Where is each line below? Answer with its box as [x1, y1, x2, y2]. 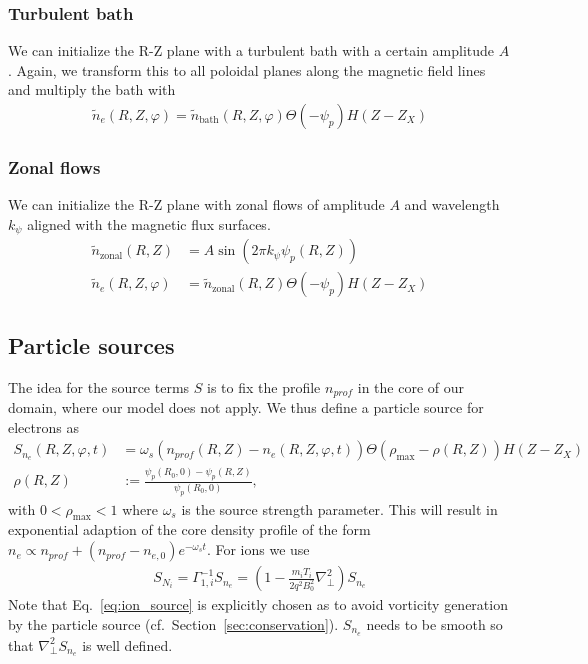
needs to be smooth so [366, 613, 503, 634]
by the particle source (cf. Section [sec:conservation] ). [8, 613, 339, 634]
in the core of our [357, 376, 465, 397]
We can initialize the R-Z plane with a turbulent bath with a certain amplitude [8, 40, 495, 61]
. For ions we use [206, 539, 310, 560]
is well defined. [82, 634, 173, 655]
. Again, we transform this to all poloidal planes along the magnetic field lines [8, 59, 486, 80]
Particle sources [8, 329, 175, 360]
